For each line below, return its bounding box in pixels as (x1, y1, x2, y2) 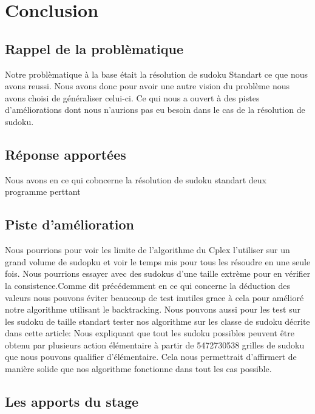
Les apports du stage (5, 392, 139, 411)
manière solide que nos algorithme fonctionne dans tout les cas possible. (5, 362, 272, 375)
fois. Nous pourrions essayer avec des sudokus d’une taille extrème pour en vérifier (5, 267, 311, 280)
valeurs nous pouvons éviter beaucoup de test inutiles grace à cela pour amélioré (5, 291, 304, 304)
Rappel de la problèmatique (5, 39, 183, 58)
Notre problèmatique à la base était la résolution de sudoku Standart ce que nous (5, 67, 308, 80)
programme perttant (5, 185, 81, 198)
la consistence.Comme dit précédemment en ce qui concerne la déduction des (5, 279, 291, 291)
